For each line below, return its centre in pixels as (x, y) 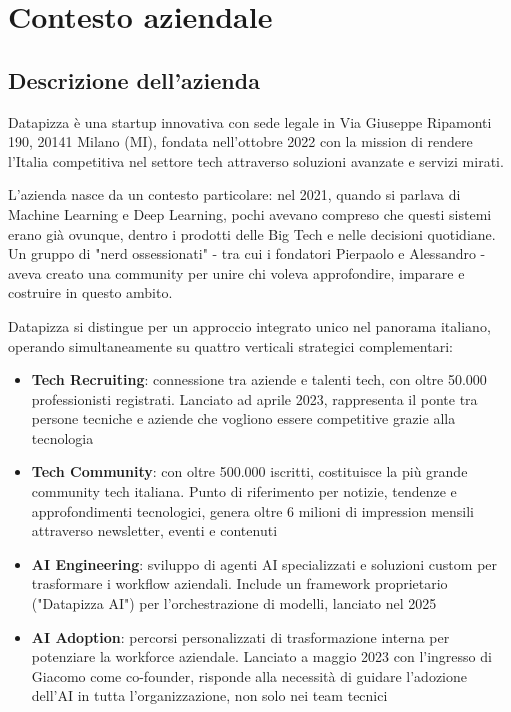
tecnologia (62, 437)
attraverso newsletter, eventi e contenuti (154, 530)
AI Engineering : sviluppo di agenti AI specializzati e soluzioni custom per (264, 563)
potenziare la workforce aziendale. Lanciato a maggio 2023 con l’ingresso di (261, 656)
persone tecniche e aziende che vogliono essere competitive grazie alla (243, 418)
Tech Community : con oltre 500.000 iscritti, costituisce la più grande (249, 471)
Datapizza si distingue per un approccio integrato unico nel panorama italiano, (249, 325)
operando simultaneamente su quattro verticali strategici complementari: (230, 345)
